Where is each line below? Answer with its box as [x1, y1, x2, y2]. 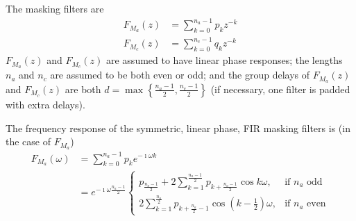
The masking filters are [6, 1, 104, 15]
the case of [6, 134, 51, 149]
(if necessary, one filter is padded [210, 81, 350, 96]
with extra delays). [6, 97, 85, 111]
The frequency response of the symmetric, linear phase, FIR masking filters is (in [6, 120, 350, 135]
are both [65, 81, 101, 96]
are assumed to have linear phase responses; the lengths [105, 53, 343, 67]
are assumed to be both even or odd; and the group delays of [50, 67, 310, 82]
